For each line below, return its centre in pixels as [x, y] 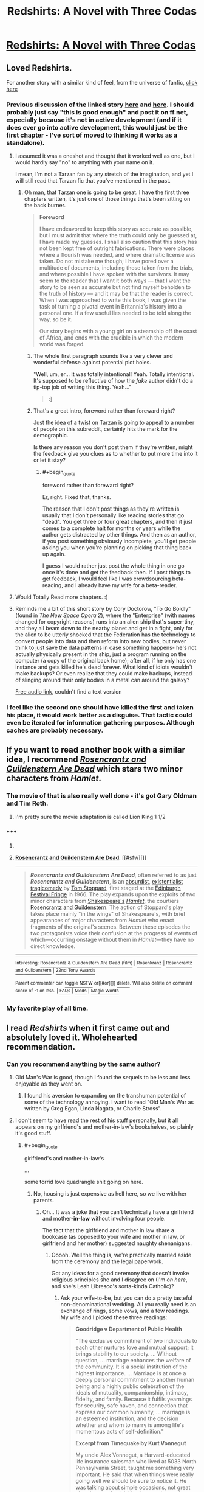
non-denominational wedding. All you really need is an [128, 1305]
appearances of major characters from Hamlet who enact [102, 920]
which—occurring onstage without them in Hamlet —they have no [112, 939]
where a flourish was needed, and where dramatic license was [117, 255]
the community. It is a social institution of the [131, 1367]
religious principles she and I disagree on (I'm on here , [119, 1280]
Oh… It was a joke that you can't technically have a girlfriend [118, 1212]
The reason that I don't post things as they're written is [111, 509]
